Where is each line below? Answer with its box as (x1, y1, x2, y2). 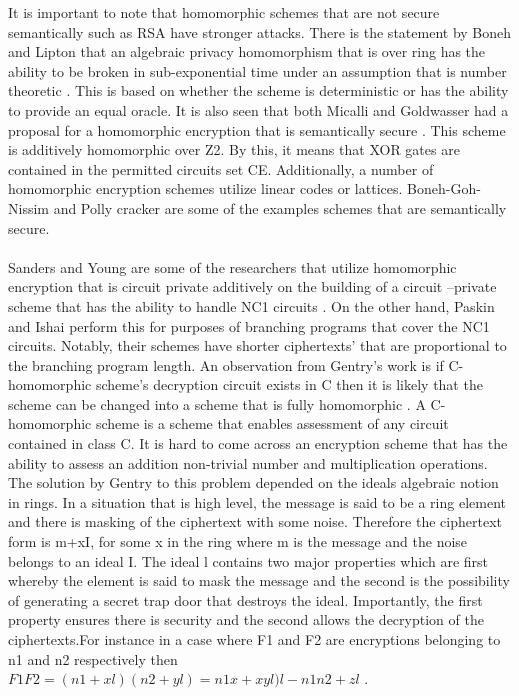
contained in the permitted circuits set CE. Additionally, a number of (8, 158, 434, 179)
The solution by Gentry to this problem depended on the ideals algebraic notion (8, 472, 499, 493)
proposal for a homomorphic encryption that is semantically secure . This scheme (8, 119, 506, 140)
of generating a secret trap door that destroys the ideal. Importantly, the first (8, 589, 483, 610)
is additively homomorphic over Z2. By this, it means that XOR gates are (8, 139, 460, 160)
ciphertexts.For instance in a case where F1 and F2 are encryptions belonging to (8, 629, 501, 649)
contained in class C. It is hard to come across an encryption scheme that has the (8, 433, 508, 454)
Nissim (8, 197, 49, 218)
